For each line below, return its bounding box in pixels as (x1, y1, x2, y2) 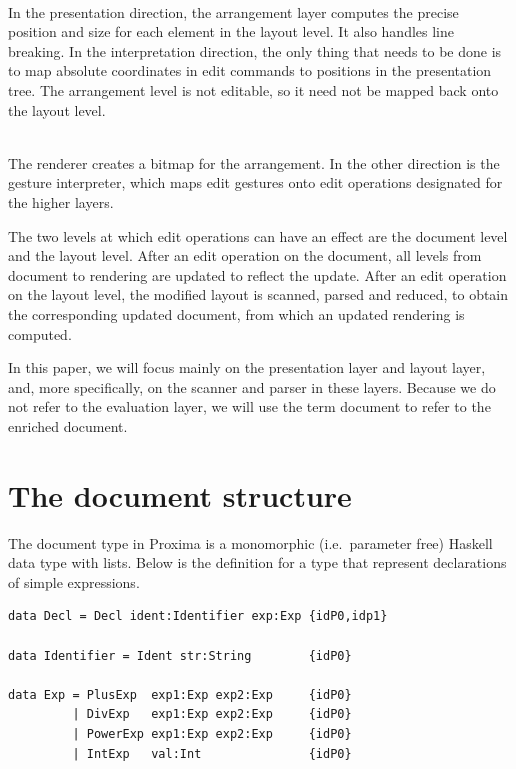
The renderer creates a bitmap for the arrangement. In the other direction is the (8, 152, 500, 173)
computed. (8, 323, 72, 344)
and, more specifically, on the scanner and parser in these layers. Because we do (8, 376, 496, 397)
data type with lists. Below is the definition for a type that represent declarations (8, 552, 507, 573)
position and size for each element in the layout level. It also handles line (8, 21, 454, 42)
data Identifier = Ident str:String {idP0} (8, 648, 352, 663)
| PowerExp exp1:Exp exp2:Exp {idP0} (72, 726, 352, 741)
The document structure (8, 474, 352, 515)
